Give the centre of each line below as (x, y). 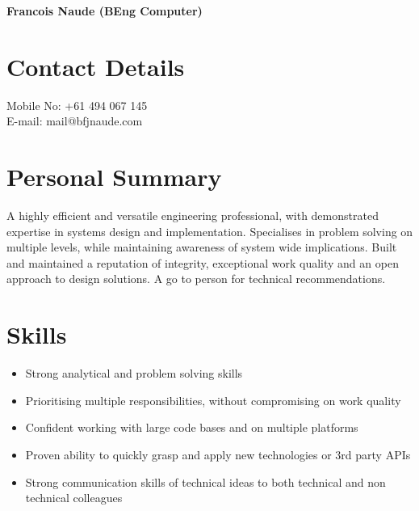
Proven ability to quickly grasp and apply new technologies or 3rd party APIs (218, 454)
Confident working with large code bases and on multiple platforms (192, 427)
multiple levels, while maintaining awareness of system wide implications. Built (202, 247)
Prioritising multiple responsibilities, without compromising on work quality (213, 400)
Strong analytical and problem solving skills (134, 373)
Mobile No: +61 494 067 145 (77, 105)
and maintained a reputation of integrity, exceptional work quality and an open (203, 262)
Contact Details (96, 66)
